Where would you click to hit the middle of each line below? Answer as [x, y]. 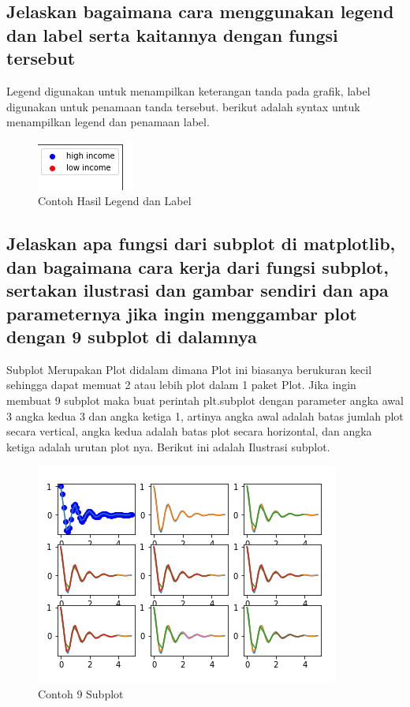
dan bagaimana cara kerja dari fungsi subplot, [198, 266]
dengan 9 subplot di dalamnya [132, 336]
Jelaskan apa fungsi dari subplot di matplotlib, [201, 243]
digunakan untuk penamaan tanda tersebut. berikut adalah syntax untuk [183, 106]
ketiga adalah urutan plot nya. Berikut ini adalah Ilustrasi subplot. [168, 446]
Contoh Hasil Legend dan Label [115, 201]
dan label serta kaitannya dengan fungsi [172, 34]
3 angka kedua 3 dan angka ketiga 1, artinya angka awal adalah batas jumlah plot [205, 415]
